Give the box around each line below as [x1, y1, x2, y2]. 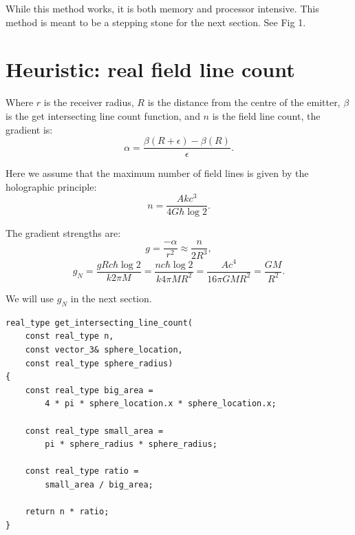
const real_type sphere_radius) [25, 358, 173, 368]
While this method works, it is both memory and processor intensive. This [6, 1, 319, 15]
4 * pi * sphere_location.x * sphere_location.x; [45, 399, 277, 409]
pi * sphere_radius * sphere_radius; [45, 439, 217, 450]
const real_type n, [25, 331, 114, 342]
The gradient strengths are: [6, 226, 121, 240]
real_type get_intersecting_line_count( [6, 317, 193, 328]
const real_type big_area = [25, 385, 153, 395]
